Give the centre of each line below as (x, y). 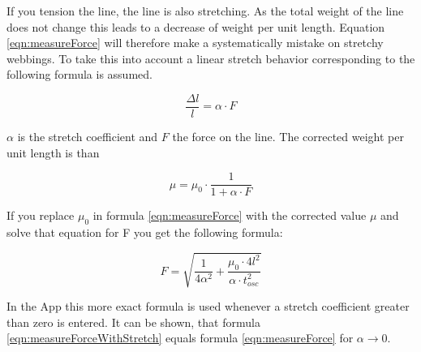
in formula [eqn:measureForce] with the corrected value (230, 215)
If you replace (41, 215)
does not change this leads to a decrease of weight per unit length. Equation (196, 26)
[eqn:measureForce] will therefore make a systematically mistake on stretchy (195, 43)
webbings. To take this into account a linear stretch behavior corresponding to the (211, 58)
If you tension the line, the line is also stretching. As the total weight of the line (205, 11)
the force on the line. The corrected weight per (288, 137)
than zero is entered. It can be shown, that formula (133, 322)
